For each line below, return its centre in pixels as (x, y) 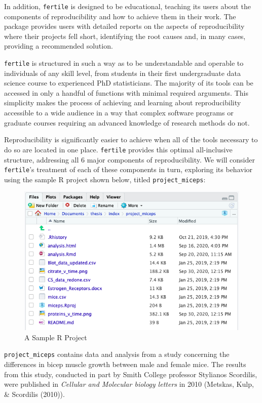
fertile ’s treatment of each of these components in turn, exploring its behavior (128, 169)
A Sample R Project (56, 337)
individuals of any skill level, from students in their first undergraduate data (122, 73)
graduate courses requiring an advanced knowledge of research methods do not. (127, 122)
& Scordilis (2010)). (34, 394)
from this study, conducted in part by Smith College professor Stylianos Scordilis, (131, 374)
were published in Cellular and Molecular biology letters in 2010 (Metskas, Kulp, (129, 384)
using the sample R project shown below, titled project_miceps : (105, 179)
